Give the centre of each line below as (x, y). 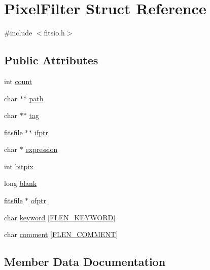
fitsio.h (54, 33)
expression (42, 149)
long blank (21, 183)
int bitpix (19, 166)
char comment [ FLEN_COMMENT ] (61, 234)
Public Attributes (51, 60)
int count (18, 81)
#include (18, 33)
